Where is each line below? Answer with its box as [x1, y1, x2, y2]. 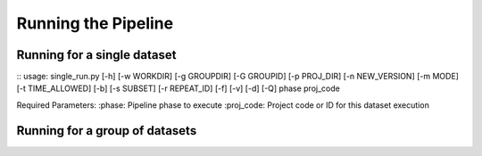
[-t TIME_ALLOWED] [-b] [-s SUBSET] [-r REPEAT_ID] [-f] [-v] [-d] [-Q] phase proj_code [16, 83, 341, 94]
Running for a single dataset [16, 47, 177, 62]
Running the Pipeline [16, 13, 174, 33]
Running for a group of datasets [16, 123, 197, 138]
